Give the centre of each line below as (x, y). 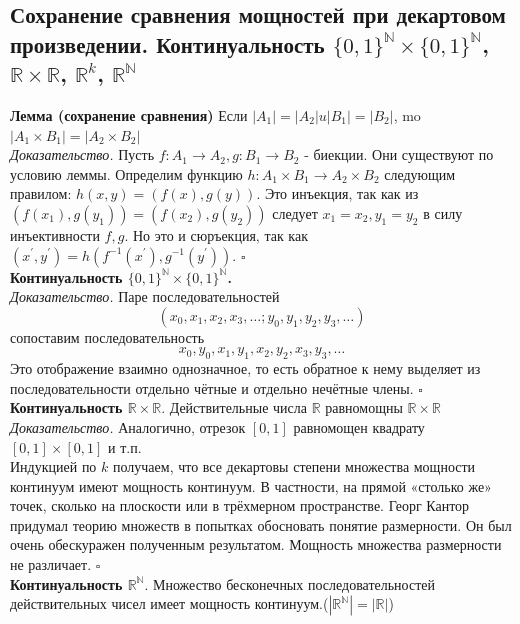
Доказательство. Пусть (82, 154)
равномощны (364, 407)
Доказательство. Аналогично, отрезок (128, 426)
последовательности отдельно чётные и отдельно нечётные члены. (212, 387)
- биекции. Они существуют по (399, 154)
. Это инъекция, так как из (337, 193)
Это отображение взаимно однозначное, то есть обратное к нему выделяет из (245, 368)
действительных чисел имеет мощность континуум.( (169, 603)
